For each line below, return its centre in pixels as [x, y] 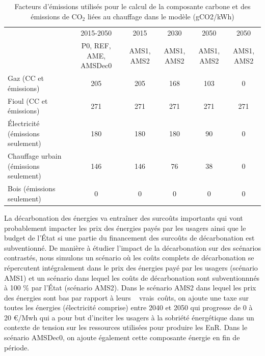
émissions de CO [57, 16]
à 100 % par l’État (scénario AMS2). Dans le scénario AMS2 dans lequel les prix [130, 288]
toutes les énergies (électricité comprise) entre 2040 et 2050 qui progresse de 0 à [128, 307]
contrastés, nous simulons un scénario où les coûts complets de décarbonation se [129, 258]
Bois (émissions [32, 188]
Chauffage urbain [35, 156]
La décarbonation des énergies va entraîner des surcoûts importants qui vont [124, 217]
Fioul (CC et [28, 100]
